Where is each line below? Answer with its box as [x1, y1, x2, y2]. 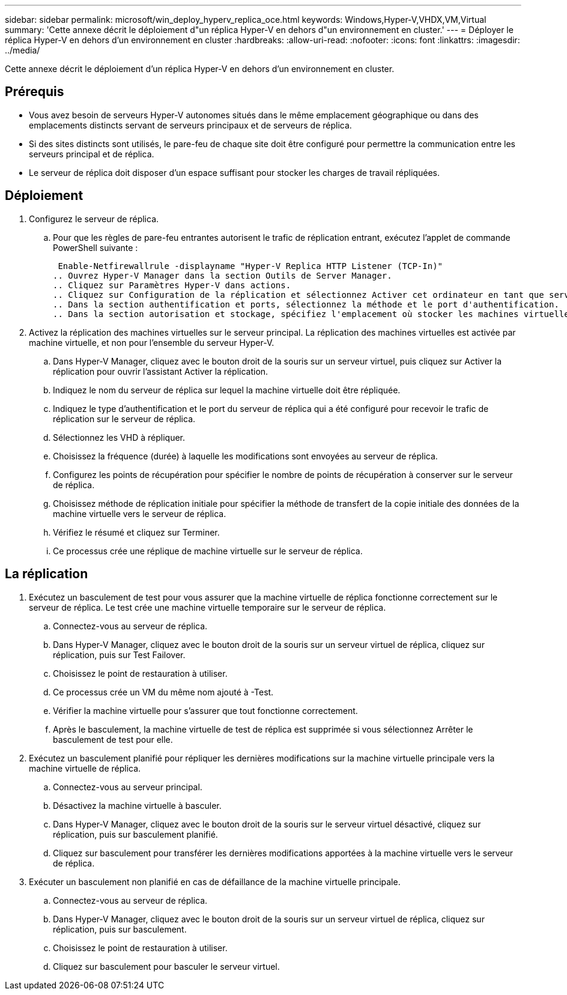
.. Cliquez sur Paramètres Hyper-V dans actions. [53, 280, 291, 290]
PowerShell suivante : [53, 242, 138, 253]
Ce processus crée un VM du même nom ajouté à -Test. [53, 686, 274, 697]
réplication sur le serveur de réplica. [53, 413, 196, 424]
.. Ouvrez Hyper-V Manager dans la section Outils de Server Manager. [53, 270, 392, 280]
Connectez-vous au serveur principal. [53, 781, 202, 792]
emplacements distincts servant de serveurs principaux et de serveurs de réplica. [29, 119, 352, 130]
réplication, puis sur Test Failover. [53, 649, 186, 660]
